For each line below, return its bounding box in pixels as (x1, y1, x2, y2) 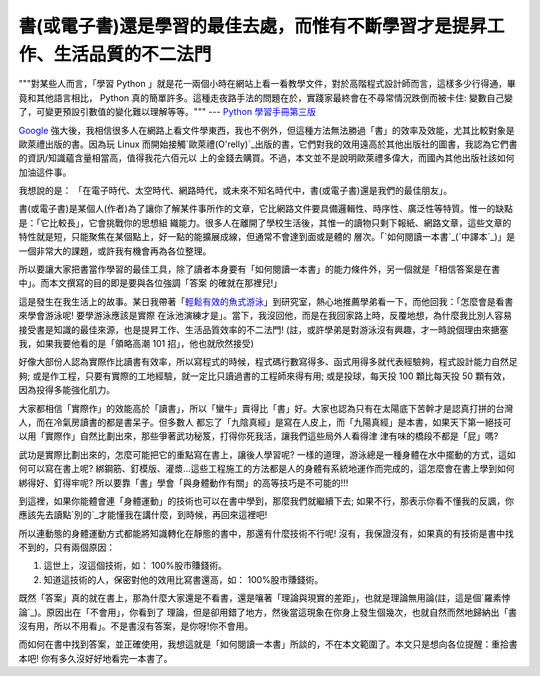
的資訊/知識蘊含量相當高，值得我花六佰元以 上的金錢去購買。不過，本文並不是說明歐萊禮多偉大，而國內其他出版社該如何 (18, 152, 515, 164)
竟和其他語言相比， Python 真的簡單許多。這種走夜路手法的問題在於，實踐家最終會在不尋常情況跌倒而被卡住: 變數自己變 (18, 91, 514, 104)
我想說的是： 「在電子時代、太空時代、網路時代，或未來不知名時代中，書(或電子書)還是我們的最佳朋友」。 (18, 185, 453, 197)
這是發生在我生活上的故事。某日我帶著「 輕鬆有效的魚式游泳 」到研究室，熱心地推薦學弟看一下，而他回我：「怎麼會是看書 (18, 295, 514, 307)
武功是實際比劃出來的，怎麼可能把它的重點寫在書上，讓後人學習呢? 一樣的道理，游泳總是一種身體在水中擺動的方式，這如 (18, 448, 517, 460)
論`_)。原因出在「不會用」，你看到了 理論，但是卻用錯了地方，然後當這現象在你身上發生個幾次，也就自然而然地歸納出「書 (18, 606, 517, 618)
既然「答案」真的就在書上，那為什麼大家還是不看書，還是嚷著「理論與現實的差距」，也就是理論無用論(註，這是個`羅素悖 (18, 592, 511, 604)
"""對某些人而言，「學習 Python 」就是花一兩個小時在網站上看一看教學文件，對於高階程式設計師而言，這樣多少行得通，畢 (18, 78, 516, 90)
